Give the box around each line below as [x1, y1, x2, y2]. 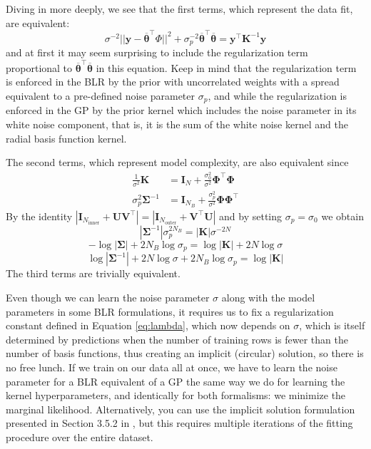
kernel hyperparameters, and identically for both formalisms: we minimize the [6, 388, 346, 403]
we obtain [321, 208, 364, 223]
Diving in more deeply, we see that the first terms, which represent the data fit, [6, 1, 353, 16]
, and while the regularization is [208, 88, 347, 103]
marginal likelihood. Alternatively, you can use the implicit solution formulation [6, 401, 355, 416]
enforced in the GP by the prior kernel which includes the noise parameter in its [6, 103, 357, 118]
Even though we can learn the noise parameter [6, 289, 210, 304]
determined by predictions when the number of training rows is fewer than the [6, 331, 348, 346]
